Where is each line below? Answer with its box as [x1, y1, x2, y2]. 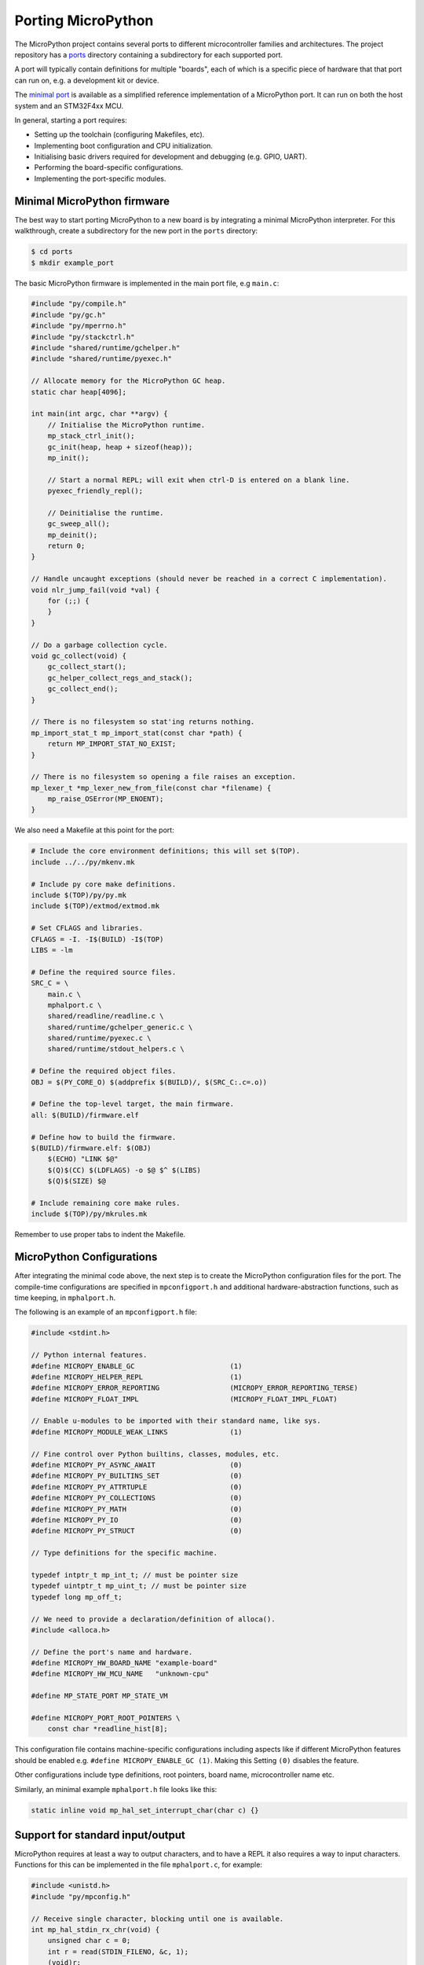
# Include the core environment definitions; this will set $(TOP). [31, 847, 301, 856]
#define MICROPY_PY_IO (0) [31, 1515, 243, 1524]
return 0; [47, 542, 86, 550]
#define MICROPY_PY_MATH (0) [31, 1504, 243, 1513]
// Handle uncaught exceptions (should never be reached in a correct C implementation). [31, 575, 388, 583]
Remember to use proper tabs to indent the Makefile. [14, 1230, 186, 1240]
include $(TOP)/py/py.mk [31, 891, 127, 899]
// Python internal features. [31, 1350, 148, 1360]
